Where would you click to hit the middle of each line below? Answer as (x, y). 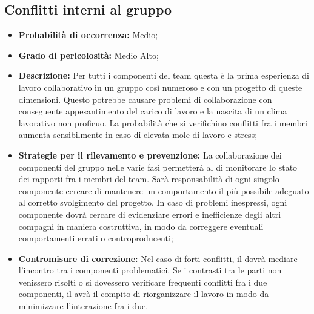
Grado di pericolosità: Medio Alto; (89, 55)
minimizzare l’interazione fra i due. (83, 306)
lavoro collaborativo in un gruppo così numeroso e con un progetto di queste (160, 87)
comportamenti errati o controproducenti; (96, 238)
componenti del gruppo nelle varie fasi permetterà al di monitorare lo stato (158, 167)
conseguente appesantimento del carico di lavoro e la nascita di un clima (153, 111)
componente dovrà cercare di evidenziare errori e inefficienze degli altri (150, 214)
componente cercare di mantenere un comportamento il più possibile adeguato (164, 190)
